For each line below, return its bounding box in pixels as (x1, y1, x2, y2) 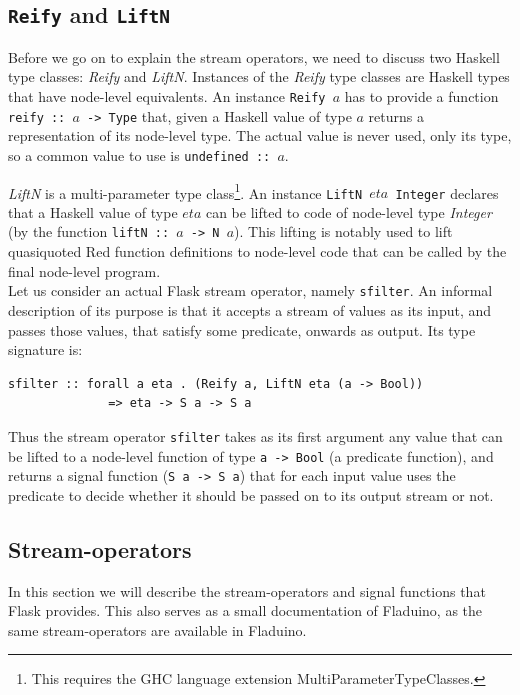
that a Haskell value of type (8, 201, 178, 222)
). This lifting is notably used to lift (234, 221, 453, 242)
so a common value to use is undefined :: (8, 144, 271, 165)
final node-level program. (8, 260, 161, 281)
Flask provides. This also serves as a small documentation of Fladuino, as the (8, 600, 483, 621)
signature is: (8, 339, 83, 360)
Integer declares (395, 182, 499, 203)
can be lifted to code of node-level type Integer (205, 201, 492, 222)
